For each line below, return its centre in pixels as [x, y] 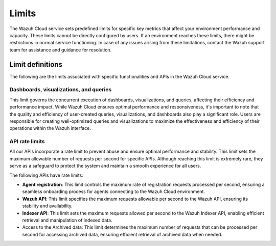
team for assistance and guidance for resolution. [61, 50]
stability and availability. [47, 206]
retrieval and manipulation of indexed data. [67, 220]
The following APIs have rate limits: [47, 175]
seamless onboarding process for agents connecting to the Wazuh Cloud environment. [114, 192]
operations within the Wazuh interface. [50, 128]
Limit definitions [36, 64]
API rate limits [27, 142]
